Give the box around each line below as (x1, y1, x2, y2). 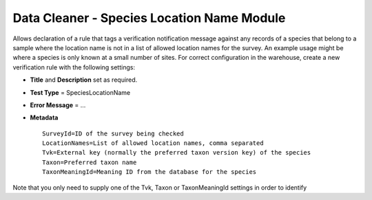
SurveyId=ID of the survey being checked (42, 129, 184, 137)
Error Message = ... (30, 100, 86, 109)
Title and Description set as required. (30, 76, 138, 84)
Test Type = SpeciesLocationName (30, 88, 131, 96)
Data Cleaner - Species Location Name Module (12, 10, 286, 25)
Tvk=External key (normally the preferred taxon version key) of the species (42, 148, 311, 157)
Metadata (30, 113, 59, 122)
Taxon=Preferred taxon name (42, 158, 137, 166)
